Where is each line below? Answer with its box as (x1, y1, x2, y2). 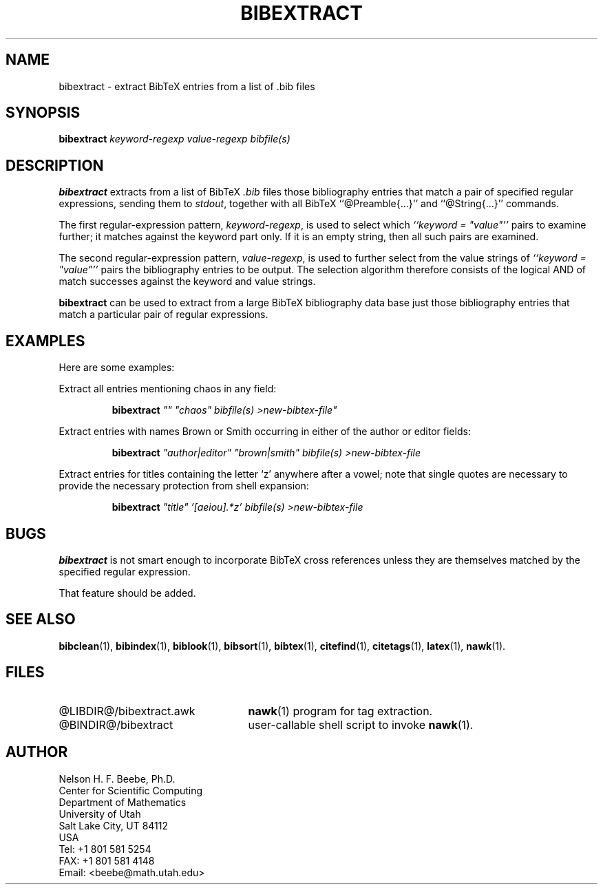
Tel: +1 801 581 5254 (59, 843, 151, 855)
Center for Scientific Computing (59, 784, 203, 796)
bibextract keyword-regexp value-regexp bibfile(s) (59, 133, 290, 145)
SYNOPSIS (6, 104, 81, 122)
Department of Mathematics (59, 796, 187, 808)
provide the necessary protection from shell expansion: (59, 480, 309, 492)
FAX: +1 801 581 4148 (59, 854, 155, 867)
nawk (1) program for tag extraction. (248, 703, 433, 718)
